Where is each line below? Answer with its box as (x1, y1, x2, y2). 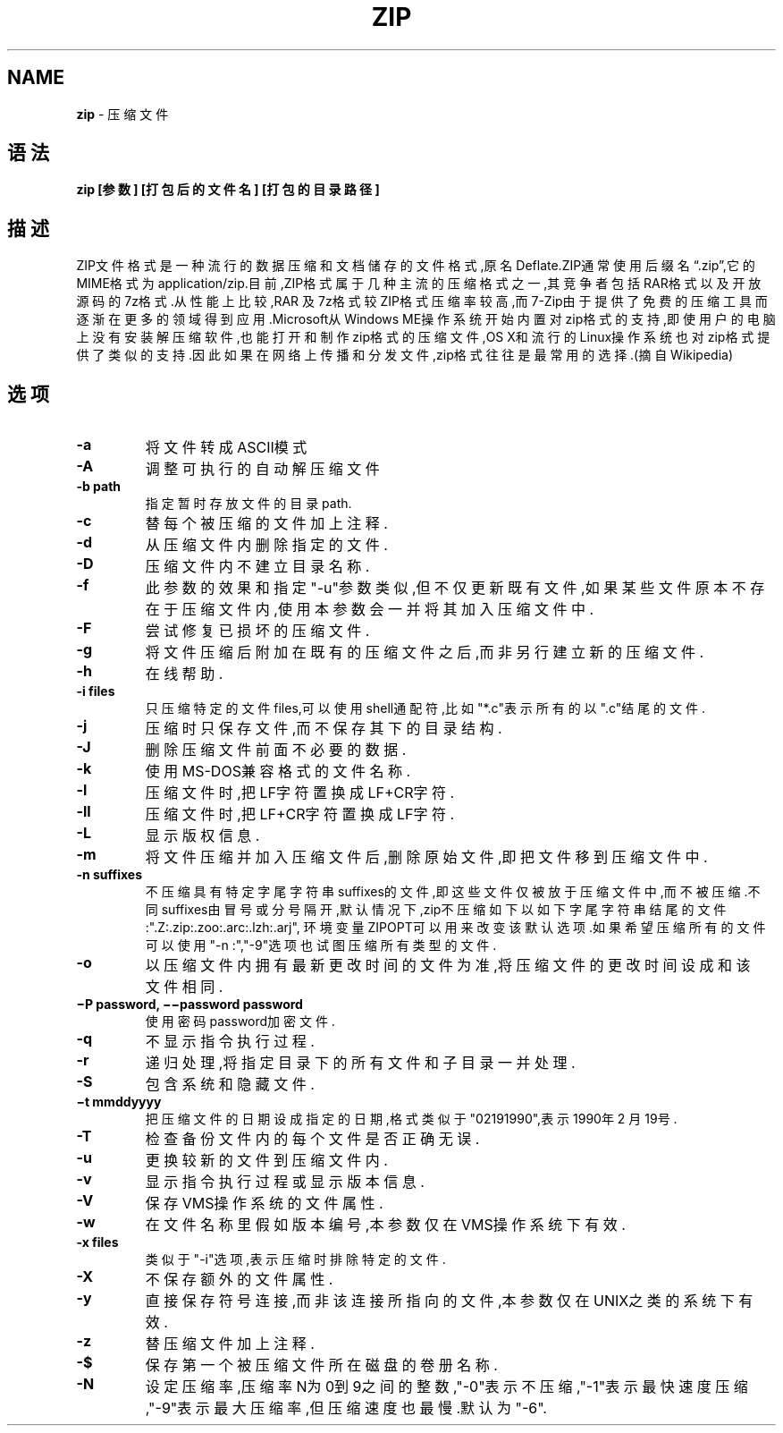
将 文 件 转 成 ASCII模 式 (145, 438, 307, 457)
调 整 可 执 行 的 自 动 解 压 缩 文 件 (145, 460, 380, 479)
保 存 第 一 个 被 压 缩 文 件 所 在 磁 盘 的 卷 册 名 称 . (145, 1356, 498, 1375)
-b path (76, 479, 122, 495)
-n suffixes (76, 867, 143, 883)
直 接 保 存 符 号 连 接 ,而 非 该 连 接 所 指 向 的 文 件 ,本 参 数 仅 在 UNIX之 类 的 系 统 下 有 (145, 1292, 754, 1310)
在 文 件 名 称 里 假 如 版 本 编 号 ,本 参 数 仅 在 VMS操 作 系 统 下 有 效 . (145, 1216, 626, 1234)
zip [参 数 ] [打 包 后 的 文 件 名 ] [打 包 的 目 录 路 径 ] (76, 182, 380, 198)
